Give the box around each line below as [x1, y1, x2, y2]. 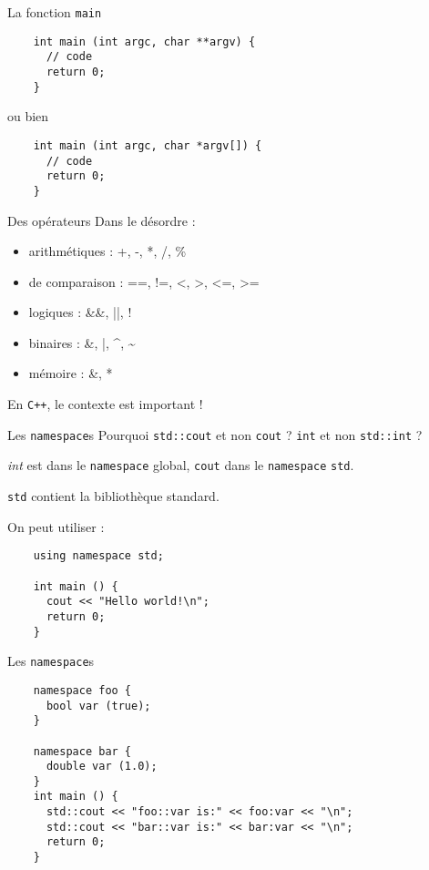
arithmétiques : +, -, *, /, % [28, 241, 187, 261]
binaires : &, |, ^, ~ [28, 333, 136, 352]
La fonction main [7, 3, 102, 21]
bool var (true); [46, 699, 151, 712]
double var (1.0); [46, 760, 158, 773]
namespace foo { [33, 683, 132, 697]
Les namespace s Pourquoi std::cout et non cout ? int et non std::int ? [7, 425, 423, 444]
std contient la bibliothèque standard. [7, 486, 220, 506]
